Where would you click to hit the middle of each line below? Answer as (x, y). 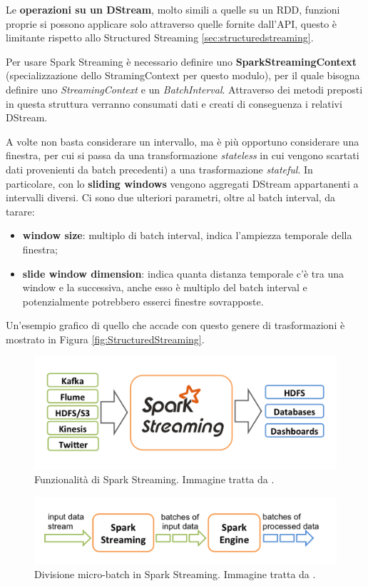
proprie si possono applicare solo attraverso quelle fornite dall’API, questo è (172, 23)
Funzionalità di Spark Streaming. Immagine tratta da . (154, 479)
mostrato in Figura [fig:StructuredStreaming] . (105, 339)
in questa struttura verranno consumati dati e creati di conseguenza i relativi (174, 103)
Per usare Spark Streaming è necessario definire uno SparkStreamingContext (182, 61)
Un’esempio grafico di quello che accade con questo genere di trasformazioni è (175, 325)
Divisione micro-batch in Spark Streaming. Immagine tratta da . (175, 574)
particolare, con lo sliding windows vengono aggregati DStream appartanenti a (182, 183)
